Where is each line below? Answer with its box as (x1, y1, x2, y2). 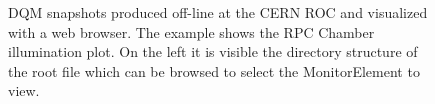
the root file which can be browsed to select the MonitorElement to (8, 60, 420, 81)
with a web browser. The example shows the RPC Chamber (8, 21, 375, 42)
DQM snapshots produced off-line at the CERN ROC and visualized (8, 2, 428, 22)
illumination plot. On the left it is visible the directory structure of (8, 41, 418, 62)
